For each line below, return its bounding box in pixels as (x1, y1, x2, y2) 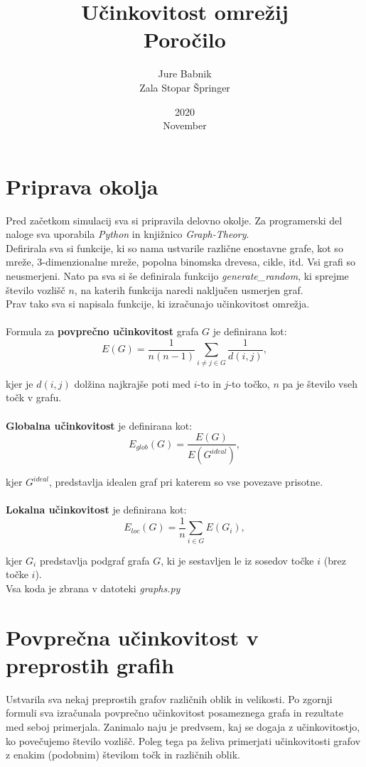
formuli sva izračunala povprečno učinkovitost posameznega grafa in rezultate (6, 705, 343, 720)
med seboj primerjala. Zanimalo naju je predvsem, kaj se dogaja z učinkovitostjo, (6, 719, 360, 734)
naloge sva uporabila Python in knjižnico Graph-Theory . (6, 227, 249, 241)
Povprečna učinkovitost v (6, 622, 259, 651)
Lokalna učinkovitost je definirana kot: (6, 502, 187, 517)
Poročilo (144, 25, 226, 54)
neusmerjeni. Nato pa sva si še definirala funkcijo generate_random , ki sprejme (6, 268, 349, 283)
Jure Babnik (158, 66, 212, 81)
